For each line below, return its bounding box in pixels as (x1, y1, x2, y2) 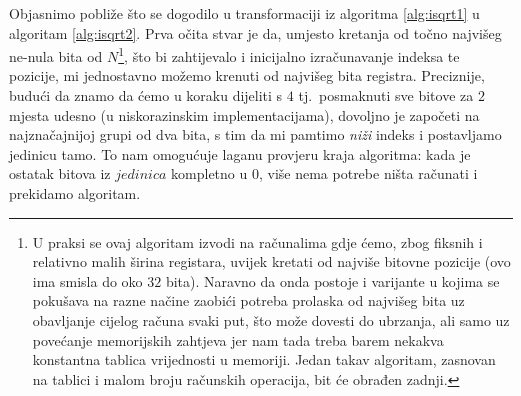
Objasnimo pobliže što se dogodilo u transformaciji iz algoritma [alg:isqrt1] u (9, 3, 480, 23)
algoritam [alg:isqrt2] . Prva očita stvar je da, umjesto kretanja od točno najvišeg (9, 22, 502, 43)
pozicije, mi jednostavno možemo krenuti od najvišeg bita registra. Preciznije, (9, 65, 485, 86)
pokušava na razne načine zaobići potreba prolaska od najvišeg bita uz (32, 290, 465, 311)
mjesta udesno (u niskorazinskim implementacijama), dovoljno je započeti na (9, 104, 480, 125)
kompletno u (171, 163, 248, 184)
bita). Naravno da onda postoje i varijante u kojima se (165, 270, 500, 291)
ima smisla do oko (32, 270, 143, 291)
